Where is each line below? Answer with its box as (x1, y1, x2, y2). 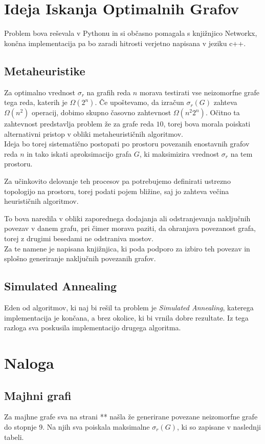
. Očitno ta (205, 107, 240, 118)
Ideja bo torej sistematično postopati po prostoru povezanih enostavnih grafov (4, 138, 250, 149)
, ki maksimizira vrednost (139, 148, 219, 159)
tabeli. (4, 431, 24, 442)
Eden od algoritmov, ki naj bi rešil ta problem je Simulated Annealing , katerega (4, 302, 254, 313)
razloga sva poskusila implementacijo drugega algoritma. (4, 322, 181, 333)
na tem (230, 148, 253, 159)
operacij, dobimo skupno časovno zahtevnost (32, 107, 171, 118)
